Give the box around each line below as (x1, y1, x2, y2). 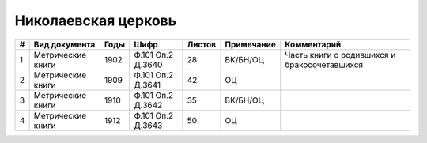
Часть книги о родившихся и (285, 49, 396, 60)
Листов (187, 39, 217, 50)
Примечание (225, 39, 276, 50)
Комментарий (285, 39, 342, 50)
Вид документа (33, 39, 96, 50)
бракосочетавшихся (285, 59, 364, 70)
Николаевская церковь (14, 12, 177, 29)
